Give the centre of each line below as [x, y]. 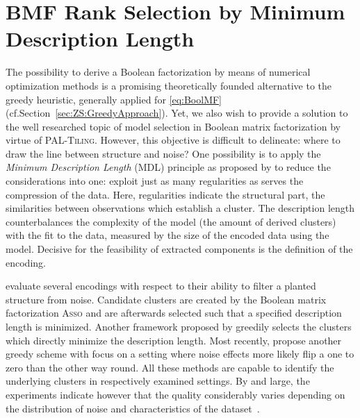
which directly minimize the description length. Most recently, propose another [174, 340]
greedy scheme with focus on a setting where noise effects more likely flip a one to [180, 354]
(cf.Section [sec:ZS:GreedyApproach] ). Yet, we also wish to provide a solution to [177, 113]
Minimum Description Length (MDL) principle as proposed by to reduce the [168, 167]
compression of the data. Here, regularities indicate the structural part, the [165, 194]
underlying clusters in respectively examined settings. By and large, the [158, 381]
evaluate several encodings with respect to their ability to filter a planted [161, 286]
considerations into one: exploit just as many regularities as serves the [155, 181]
